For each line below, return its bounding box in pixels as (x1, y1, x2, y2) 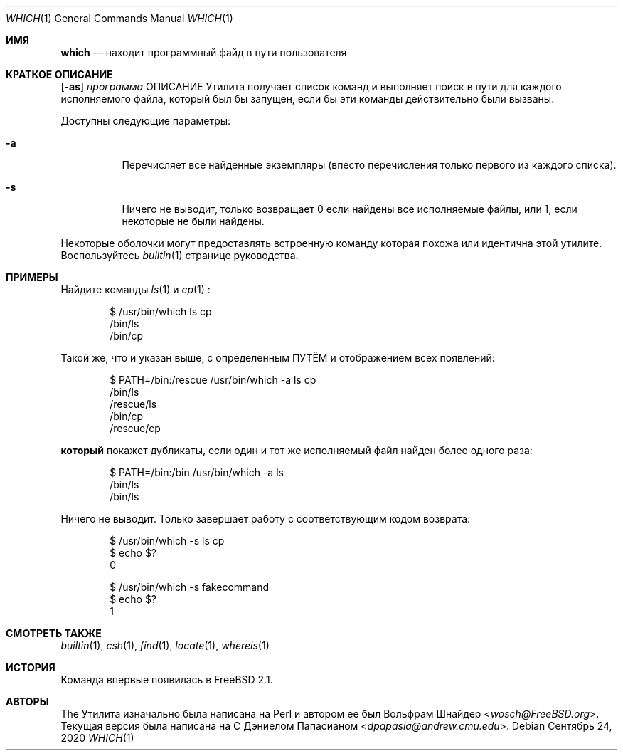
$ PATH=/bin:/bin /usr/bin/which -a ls (110, 466, 284, 478)
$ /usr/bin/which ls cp (110, 305, 212, 317)
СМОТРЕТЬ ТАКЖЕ (6, 627, 102, 639)
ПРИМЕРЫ (6, 271, 58, 283)
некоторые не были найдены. (122, 215, 265, 227)
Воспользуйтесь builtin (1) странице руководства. (60, 249, 299, 261)
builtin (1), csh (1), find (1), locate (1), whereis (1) (60, 639, 270, 651)
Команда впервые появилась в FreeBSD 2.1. (60, 673, 273, 686)
